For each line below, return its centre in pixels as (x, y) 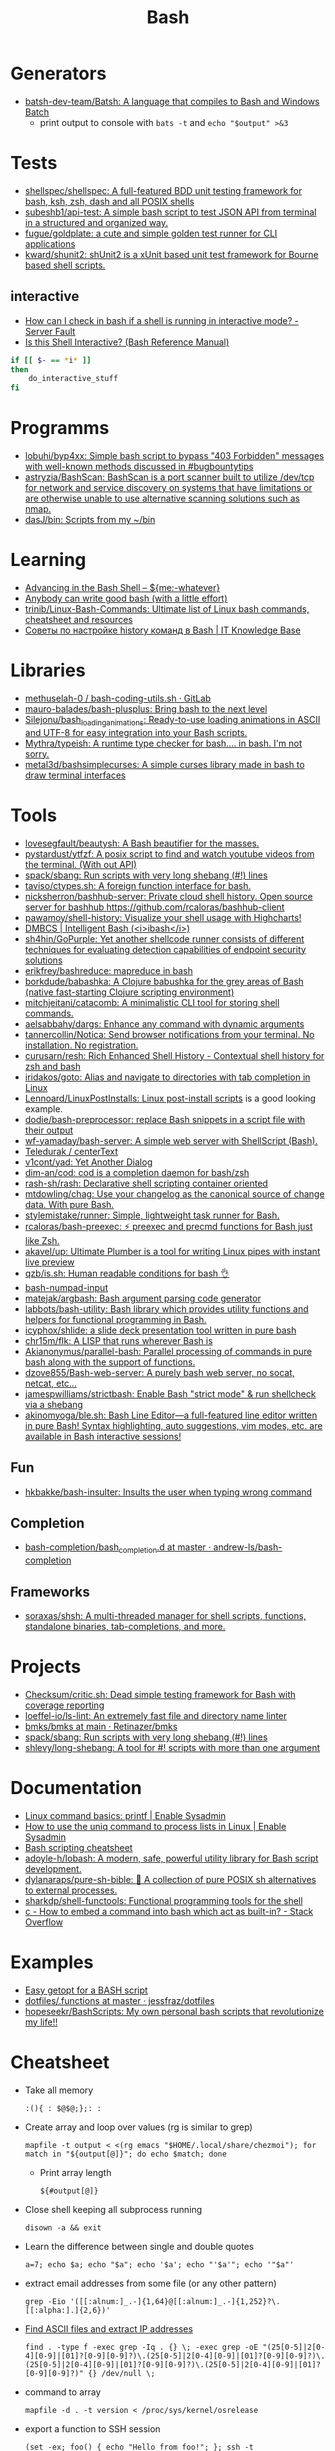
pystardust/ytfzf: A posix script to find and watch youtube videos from (169, 853)
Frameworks (50, 1591)
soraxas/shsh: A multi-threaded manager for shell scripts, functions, (165, 1615)
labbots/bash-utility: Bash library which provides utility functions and (166, 1308)
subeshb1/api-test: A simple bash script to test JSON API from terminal (170, 212)
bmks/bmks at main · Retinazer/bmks (101, 1726)
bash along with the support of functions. (110, 1362)
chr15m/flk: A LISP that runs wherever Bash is (118, 1340)
